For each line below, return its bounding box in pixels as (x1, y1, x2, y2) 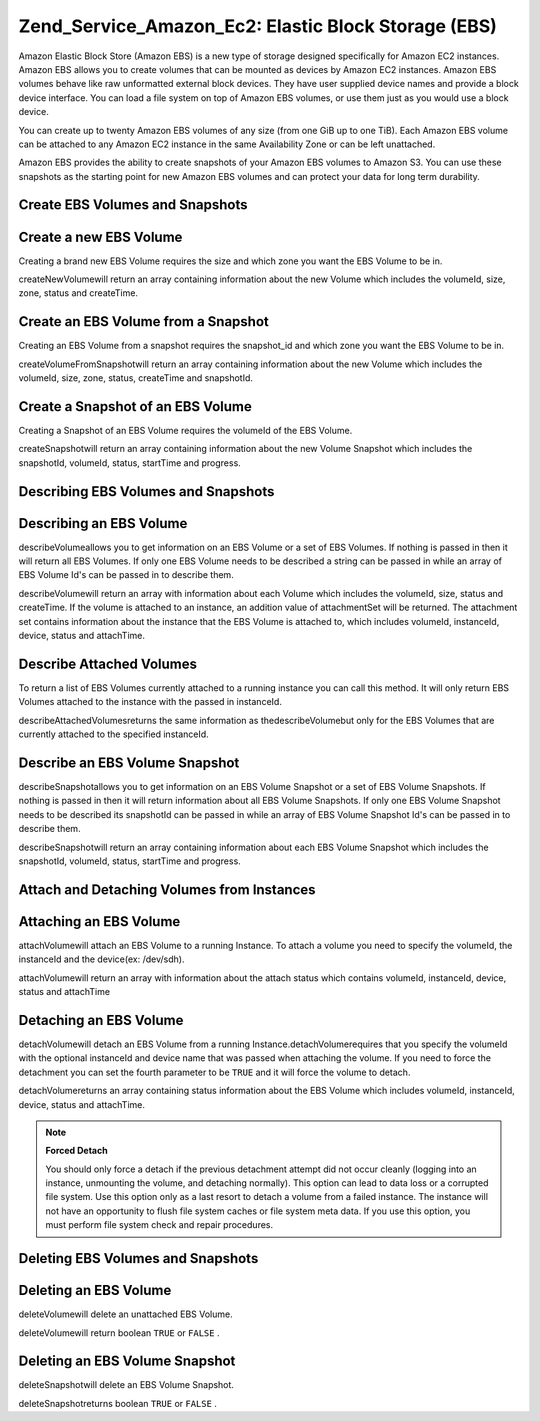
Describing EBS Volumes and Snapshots (18, 483, 275, 500)
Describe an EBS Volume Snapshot (18, 754, 240, 771)
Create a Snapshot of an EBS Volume (18, 398, 252, 415)
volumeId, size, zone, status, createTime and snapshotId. (18, 372, 254, 384)
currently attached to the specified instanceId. (18, 728, 209, 740)
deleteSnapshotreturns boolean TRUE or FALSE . (18, 1397, 217, 1409)
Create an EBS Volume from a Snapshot (18, 313, 269, 330)
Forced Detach (45, 1145, 109, 1157)
